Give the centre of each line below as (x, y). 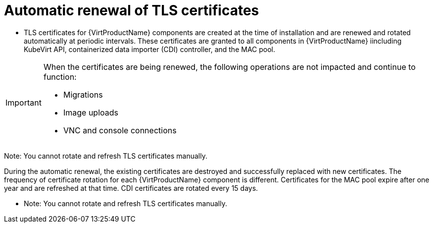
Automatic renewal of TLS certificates (132, 10)
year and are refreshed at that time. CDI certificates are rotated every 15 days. (131, 188)
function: (60, 77)
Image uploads (91, 112)
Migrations (83, 94)
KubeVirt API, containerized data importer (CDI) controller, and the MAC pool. (150, 49)
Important (24, 102)
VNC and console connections (120, 130)
